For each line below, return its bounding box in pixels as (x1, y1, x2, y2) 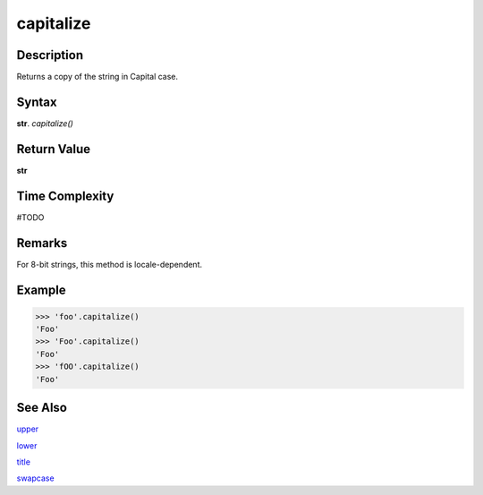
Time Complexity (16, 188, 114, 203)
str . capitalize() (16, 117, 73, 129)
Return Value (16, 141, 91, 157)
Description (16, 47, 84, 63)
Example (16, 282, 66, 297)
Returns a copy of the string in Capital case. (16, 72, 179, 82)
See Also (16, 400, 67, 415)
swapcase (16, 473, 55, 483)
